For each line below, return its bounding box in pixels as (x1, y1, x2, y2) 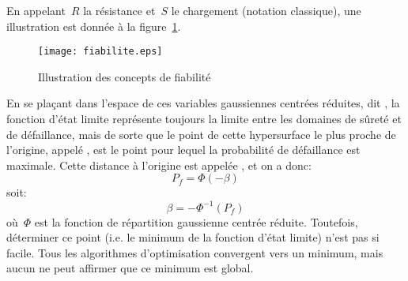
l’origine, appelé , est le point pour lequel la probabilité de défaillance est (6, 141, 361, 158)
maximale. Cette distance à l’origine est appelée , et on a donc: (6, 156, 312, 173)
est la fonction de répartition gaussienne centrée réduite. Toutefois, (34, 213, 358, 230)
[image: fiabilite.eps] (38, 46, 163, 58)
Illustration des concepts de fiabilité (38, 68, 211, 84)
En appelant (6, 2, 66, 18)
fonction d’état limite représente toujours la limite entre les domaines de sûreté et (6, 111, 402, 127)
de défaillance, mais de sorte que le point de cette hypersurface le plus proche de (6, 126, 396, 142)
